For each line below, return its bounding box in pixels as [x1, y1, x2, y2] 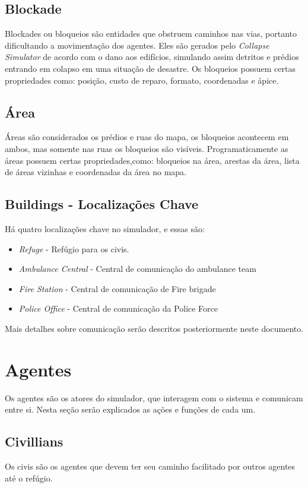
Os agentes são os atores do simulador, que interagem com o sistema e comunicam [5, 391, 303, 404]
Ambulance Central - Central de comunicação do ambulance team [18, 262, 256, 275]
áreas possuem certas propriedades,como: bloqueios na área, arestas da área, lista [5, 154, 300, 166]
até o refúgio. [5, 471, 53, 484]
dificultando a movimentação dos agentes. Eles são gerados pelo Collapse [5, 39, 269, 51]
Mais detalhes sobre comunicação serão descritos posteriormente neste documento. [5, 322, 304, 334]
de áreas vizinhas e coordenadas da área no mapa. [5, 166, 186, 178]
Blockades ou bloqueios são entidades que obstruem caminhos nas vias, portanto [5, 27, 297, 40]
